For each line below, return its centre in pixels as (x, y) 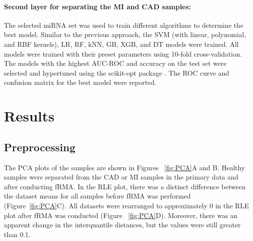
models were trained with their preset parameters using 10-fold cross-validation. (123, 53)
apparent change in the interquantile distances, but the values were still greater (122, 225)
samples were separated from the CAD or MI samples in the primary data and (121, 177)
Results (29, 116)
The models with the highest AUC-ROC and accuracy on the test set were (115, 63)
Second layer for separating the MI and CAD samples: (97, 6)
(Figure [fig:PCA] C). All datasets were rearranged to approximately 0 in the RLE (126, 205)
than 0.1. (17, 234)
